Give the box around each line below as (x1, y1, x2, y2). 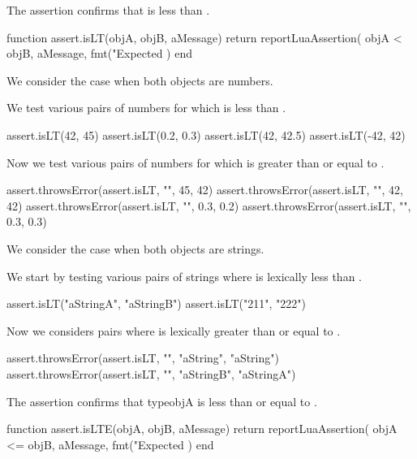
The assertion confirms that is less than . (6, 2, 210, 18)
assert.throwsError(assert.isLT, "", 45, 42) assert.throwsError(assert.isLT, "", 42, (6, 181, 404, 198)
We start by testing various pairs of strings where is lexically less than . (6, 267, 362, 284)
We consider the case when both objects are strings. (6, 240, 264, 257)
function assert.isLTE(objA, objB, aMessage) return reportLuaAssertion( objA (6, 420, 398, 437)
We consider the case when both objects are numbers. (6, 71, 273, 89)
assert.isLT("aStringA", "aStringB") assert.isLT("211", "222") (6, 295, 306, 312)
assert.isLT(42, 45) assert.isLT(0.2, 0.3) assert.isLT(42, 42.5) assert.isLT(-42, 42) (6, 126, 406, 143)
